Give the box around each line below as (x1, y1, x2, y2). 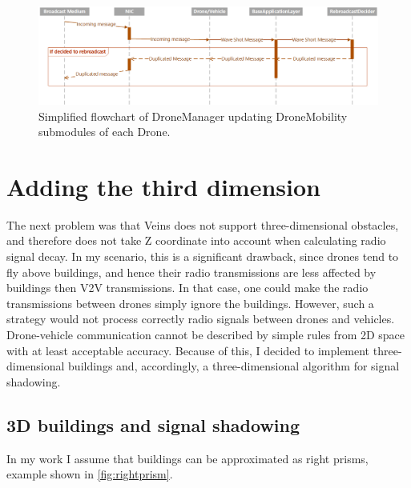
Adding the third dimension (6, 170, 320, 202)
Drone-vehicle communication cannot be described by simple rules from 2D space (6, 326, 405, 343)
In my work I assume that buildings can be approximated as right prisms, (6, 450, 369, 466)
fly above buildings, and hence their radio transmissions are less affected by (6, 263, 377, 280)
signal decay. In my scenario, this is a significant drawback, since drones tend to (6, 248, 399, 265)
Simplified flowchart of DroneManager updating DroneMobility (38, 107, 348, 124)
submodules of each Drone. (38, 123, 171, 140)
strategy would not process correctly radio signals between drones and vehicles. (6, 310, 395, 327)
